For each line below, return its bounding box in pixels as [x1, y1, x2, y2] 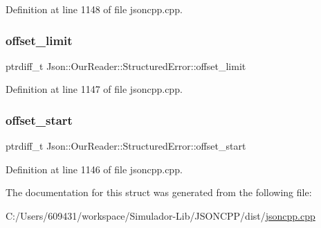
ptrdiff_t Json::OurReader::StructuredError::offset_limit [6, 58, 246, 73]
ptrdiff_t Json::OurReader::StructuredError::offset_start [6, 139, 246, 153]
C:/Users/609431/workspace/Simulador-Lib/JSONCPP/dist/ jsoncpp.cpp [6, 209, 315, 222]
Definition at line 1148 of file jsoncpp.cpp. [6, 2, 183, 16]
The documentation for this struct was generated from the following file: [6, 185, 312, 200]
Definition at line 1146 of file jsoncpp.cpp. [6, 161, 183, 176]
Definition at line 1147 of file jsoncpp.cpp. [6, 82, 183, 96]
